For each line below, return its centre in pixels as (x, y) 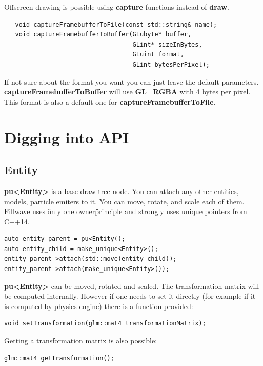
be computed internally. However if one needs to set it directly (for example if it (130, 296)
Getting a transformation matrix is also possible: (81, 341)
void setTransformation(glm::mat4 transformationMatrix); (105, 324)
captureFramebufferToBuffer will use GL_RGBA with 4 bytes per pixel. (127, 92)
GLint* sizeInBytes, (167, 44)
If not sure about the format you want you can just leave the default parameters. (131, 81)
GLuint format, (158, 55)
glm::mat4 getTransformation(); (59, 358)
